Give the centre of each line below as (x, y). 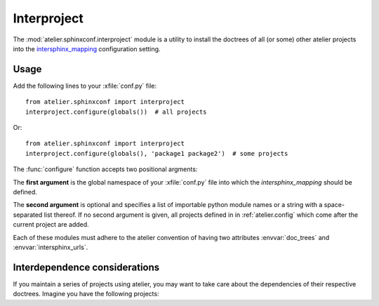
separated (28, 215)
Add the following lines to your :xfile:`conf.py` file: (85, 86)
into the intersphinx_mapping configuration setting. (87, 48)
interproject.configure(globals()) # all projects (116, 112)
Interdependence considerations (86, 267)
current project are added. (51, 225)
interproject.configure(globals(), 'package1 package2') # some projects (157, 153)
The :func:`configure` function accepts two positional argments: (105, 169)
